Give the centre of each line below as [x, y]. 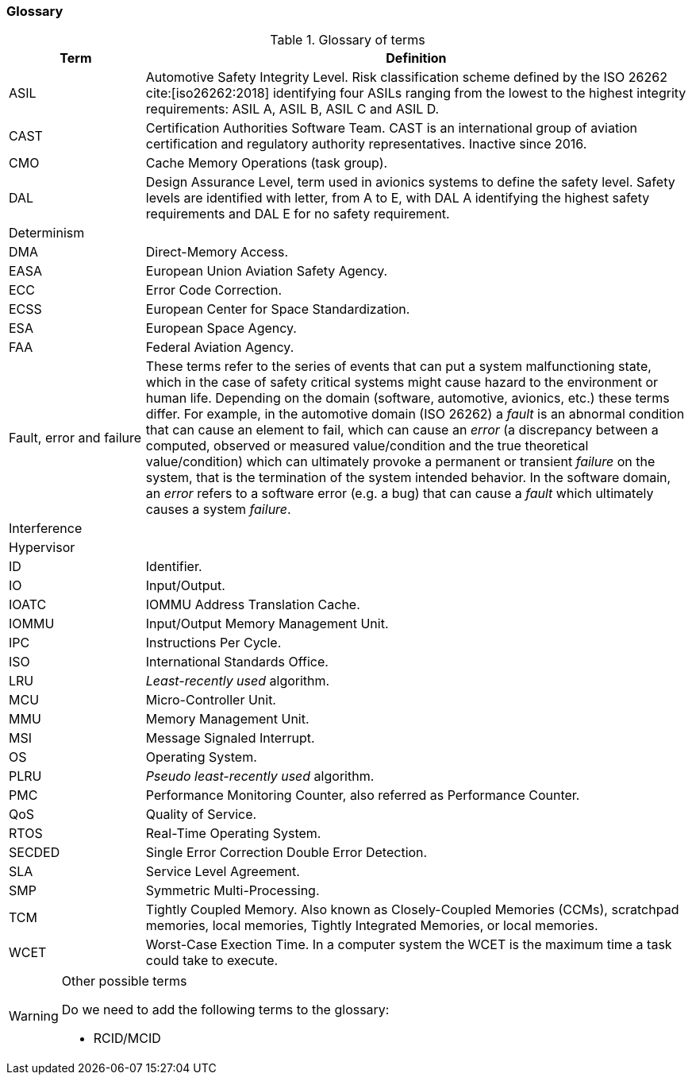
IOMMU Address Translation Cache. [253, 605]
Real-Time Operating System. [233, 834]
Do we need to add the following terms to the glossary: [225, 1010]
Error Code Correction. [214, 290]
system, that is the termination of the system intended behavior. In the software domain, [408, 478]
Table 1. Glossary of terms [348, 40]
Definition [416, 58]
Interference [46, 529]
